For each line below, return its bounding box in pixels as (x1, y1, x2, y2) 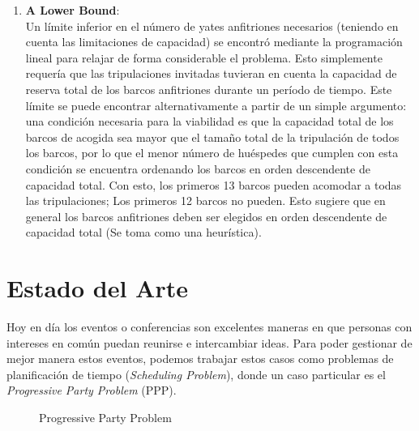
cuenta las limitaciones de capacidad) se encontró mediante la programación (25, 33, 403, 50)
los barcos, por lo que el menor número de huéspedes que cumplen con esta (25, 144, 399, 161)
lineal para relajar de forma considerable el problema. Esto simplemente (25, 49, 383, 66)
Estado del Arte (6, 271, 188, 305)
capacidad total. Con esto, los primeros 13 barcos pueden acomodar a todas (25, 176, 402, 193)
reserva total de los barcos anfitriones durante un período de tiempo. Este (25, 80, 392, 97)
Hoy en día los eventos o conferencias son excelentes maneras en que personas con (6, 318, 413, 335)
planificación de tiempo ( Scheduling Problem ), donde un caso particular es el (6, 365, 386, 382)
